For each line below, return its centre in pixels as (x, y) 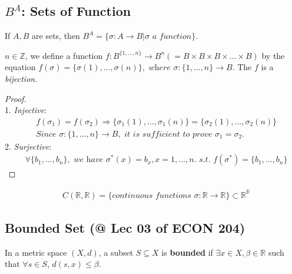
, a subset (116, 252)
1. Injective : (26, 110)
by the (273, 55)
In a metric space (36, 252)
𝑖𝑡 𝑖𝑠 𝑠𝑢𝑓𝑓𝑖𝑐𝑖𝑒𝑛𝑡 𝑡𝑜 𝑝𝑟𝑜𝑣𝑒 (168, 134)
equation (20, 67)
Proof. (16, 98)
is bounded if (187, 252)
